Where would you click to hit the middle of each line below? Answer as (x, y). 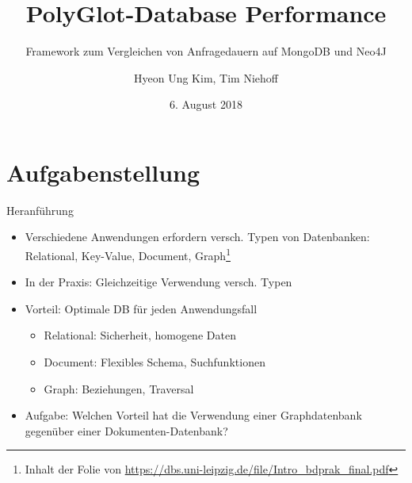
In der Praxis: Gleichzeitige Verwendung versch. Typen (158, 282)
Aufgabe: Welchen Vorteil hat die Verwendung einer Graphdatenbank (193, 415)
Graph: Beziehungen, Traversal (119, 388)
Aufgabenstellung (103, 172)
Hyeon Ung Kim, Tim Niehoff (206, 77)
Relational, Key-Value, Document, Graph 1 (128, 254)
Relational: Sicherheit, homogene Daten (140, 335)
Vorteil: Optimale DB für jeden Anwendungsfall (141, 308)
